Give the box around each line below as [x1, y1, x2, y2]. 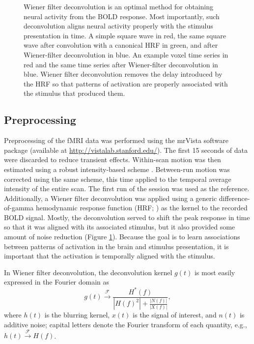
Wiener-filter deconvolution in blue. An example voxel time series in [24, 49, 228, 59]
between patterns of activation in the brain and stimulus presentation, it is [4, 241, 229, 251]
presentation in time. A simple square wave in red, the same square [24, 30, 226, 40]
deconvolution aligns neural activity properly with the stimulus [24, 21, 213, 31]
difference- [219, 193, 250, 203]
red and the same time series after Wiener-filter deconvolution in [24, 59, 218, 69]
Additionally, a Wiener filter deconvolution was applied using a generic [4, 193, 217, 203]
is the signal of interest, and [133, 310, 217, 320]
